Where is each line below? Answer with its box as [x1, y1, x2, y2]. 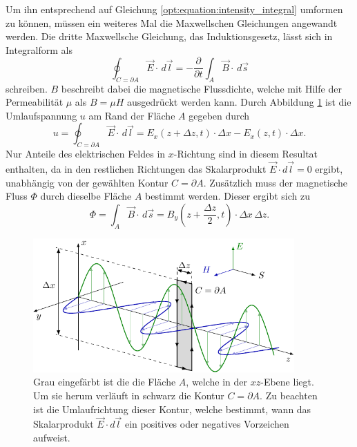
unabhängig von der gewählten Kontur [6, 175, 168, 189]
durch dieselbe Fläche [40, 189, 132, 203]
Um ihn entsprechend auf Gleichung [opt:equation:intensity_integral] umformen [6, 2, 343, 16]
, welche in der [186, 374, 248, 389]
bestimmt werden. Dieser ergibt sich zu [145, 189, 310, 203]
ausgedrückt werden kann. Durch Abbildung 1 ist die [126, 95, 351, 109]
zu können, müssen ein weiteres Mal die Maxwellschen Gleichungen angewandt [6, 15, 338, 30]
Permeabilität [6, 95, 64, 109]
